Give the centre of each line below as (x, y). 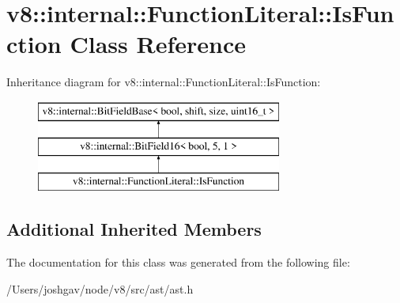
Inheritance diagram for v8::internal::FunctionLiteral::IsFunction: (164, 82)
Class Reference (158, 44)
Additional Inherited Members (134, 229)
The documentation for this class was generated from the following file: (178, 262)
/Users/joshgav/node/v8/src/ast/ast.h (100, 288)
